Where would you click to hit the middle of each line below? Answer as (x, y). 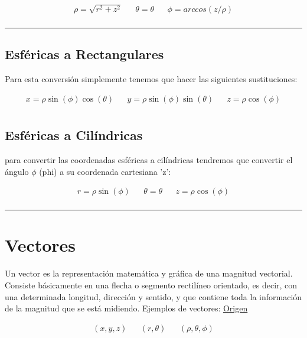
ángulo (17, 171)
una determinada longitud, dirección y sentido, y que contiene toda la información (153, 296)
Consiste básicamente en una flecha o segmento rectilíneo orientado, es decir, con (151, 285)
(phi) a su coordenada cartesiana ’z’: (105, 171)
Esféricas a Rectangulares (84, 54)
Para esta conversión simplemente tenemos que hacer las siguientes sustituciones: (151, 79)
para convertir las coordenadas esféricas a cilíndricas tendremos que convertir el (149, 159)
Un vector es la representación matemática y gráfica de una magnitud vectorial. (149, 273)
